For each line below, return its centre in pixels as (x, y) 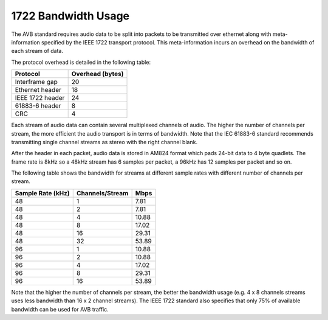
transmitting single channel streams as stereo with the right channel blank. (104, 142)
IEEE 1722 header (40, 98)
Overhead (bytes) (97, 74)
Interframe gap (36, 82)
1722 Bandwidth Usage (70, 16)
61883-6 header (38, 106)
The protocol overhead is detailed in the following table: (81, 62)
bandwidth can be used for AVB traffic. (60, 309)
